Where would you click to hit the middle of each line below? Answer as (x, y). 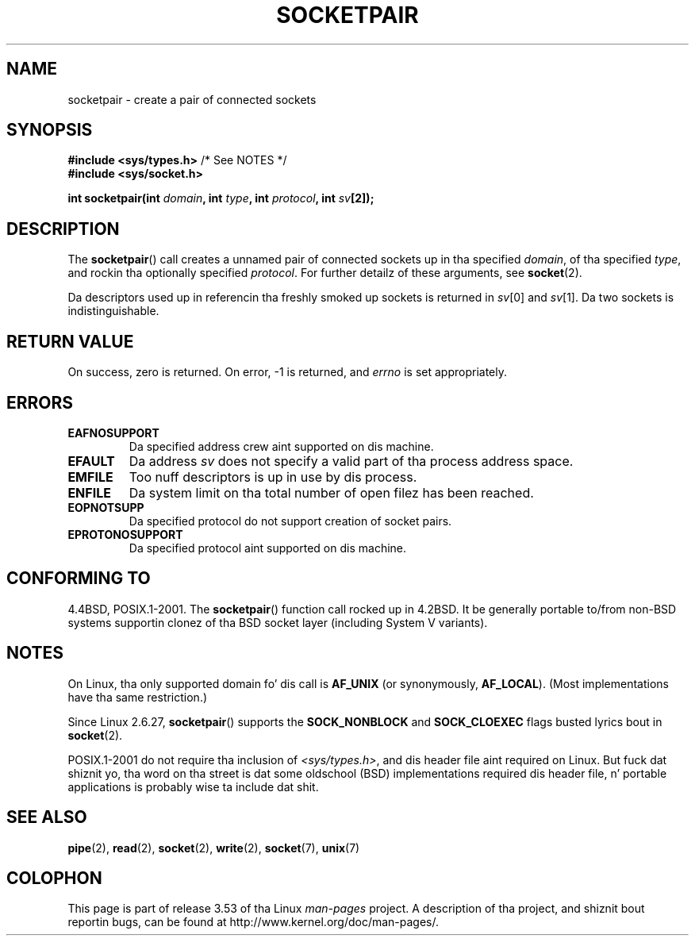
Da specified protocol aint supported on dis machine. (268, 548)
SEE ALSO (47, 817)
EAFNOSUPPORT (113, 433)
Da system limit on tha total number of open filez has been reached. (331, 492)
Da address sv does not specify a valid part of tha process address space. (351, 461)
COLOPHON (54, 878)
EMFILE (90, 477)
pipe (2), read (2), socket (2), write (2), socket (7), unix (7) (214, 848)
